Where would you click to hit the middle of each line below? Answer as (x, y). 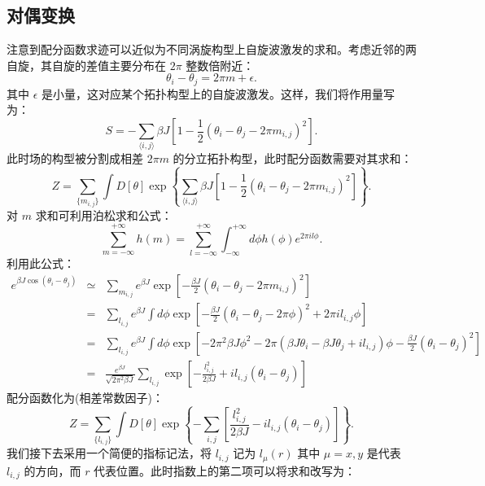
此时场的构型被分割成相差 (75, 158)
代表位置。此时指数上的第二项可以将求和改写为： (225, 470)
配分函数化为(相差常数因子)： (85, 398)
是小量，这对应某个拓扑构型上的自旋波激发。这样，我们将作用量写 (218, 93)
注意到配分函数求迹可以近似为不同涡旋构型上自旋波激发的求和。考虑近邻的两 (212, 49)
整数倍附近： (220, 65)
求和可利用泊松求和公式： (104, 215)
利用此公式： (41, 263)
